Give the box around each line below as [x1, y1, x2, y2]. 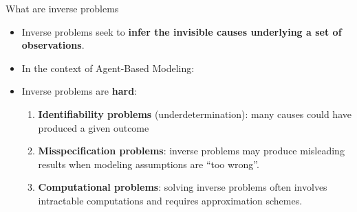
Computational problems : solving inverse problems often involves [38, 180, 327, 194]
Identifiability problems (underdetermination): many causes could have [38, 106, 351, 121]
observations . [21, 38, 85, 52]
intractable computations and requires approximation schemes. [38, 193, 303, 207]
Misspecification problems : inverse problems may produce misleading [38, 143, 345, 158]
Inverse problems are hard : [21, 84, 137, 98]
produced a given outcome [38, 120, 149, 134]
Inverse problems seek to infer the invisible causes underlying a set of [21, 24, 342, 38]
